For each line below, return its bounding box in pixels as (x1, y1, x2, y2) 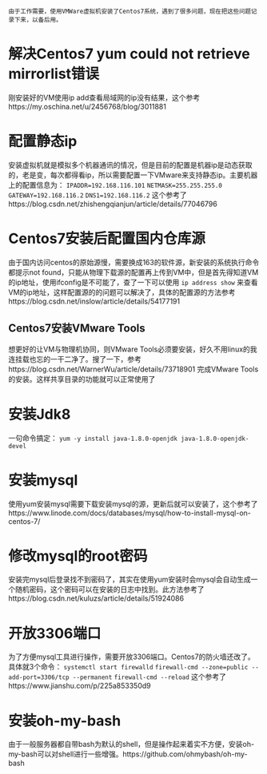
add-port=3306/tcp (8, 673, 70, 681)
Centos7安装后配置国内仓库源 (8, 230, 205, 248)
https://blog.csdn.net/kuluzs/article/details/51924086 (8, 593, 185, 603)
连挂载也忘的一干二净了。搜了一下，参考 (8, 354, 141, 363)
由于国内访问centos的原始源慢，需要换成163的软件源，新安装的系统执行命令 (8, 257, 260, 267)
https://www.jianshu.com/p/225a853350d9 (8, 681, 152, 691)
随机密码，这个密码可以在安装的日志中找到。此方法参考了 (14, 585, 205, 594)
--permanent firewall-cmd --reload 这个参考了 (72, 672, 226, 681)
